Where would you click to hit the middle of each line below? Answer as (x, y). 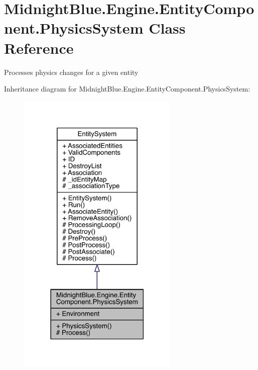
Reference (39, 48)
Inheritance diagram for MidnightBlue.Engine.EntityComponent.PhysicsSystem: (127, 89)
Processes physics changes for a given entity (71, 72)
